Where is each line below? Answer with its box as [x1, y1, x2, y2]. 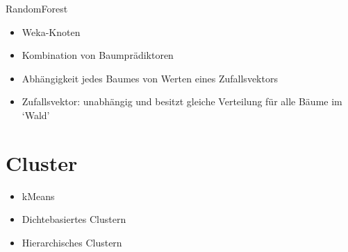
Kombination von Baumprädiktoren [22, 48, 174, 62]
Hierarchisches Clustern [22, 235, 122, 249]
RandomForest [6, 1, 68, 15]
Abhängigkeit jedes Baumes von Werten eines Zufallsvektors [22, 71, 278, 85]
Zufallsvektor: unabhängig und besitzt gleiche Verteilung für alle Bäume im [22, 94, 342, 109]
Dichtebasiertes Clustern [22, 212, 126, 226]
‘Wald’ [22, 107, 50, 122]
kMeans [22, 188, 55, 203]
